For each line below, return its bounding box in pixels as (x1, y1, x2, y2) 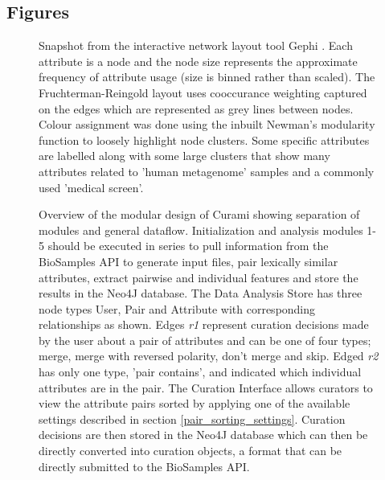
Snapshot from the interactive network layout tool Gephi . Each (39, 37, 353, 54)
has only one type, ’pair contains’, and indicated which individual (39, 363, 362, 380)
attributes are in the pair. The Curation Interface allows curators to (39, 379, 373, 396)
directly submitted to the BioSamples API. (39, 457, 250, 474)
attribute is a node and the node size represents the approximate (39, 52, 358, 69)
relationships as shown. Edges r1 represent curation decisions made (39, 316, 369, 333)
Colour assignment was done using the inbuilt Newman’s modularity (39, 116, 375, 133)
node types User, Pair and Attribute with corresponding (39, 300, 316, 317)
